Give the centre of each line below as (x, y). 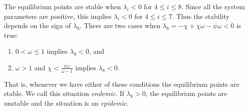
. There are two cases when (120, 25)
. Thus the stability (201, 16)
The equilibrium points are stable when (62, 6)
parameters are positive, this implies (58, 16)
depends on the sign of (37, 25)
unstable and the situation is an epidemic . (66, 103)
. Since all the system (213, 6)
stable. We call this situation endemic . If (64, 93)
